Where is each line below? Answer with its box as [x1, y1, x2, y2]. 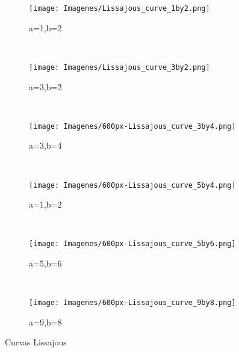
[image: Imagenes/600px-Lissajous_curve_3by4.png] [29, 122, 236, 131]
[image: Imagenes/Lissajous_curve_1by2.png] [29, 4, 210, 13]
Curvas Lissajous [5, 336, 67, 348]
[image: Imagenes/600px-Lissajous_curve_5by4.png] [29, 181, 236, 190]
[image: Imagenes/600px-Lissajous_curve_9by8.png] [29, 298, 236, 307]
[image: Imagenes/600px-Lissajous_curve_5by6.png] [29, 239, 236, 249]
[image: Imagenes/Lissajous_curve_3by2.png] [29, 63, 210, 72]
